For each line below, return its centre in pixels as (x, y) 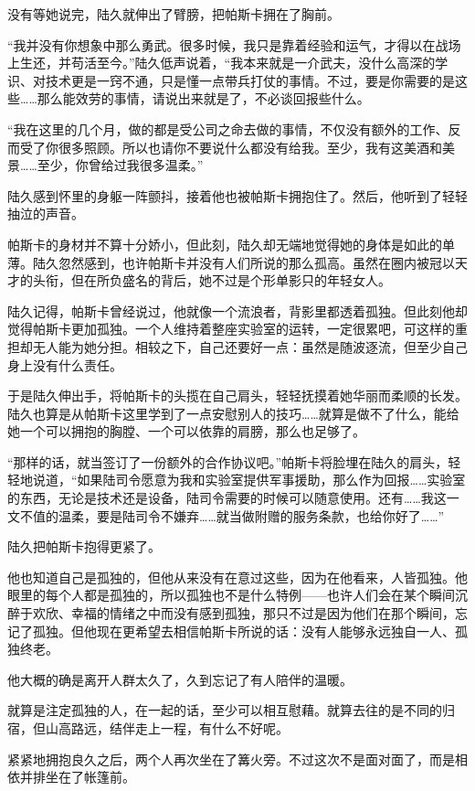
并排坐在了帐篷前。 (77, 777)
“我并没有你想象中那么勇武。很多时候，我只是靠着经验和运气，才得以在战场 (234, 44)
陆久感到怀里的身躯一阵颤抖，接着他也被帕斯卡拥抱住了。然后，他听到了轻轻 (237, 195)
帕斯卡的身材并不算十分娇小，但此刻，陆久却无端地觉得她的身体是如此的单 (231, 244)
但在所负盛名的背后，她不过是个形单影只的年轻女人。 (231, 280)
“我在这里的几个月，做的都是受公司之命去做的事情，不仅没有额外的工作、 (228, 128)
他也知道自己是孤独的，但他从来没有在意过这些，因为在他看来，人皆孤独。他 (237, 577)
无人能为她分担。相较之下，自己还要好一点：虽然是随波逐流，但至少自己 (250, 346)
